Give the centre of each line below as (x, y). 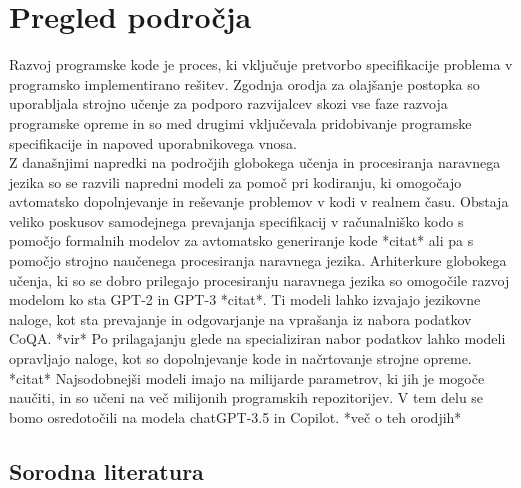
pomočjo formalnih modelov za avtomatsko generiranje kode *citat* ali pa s (241, 240)
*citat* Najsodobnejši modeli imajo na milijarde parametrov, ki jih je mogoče (247, 377)
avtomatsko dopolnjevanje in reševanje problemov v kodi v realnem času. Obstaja (259, 201)
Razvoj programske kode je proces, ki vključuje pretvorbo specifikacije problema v (261, 64)
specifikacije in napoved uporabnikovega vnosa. (153, 142)
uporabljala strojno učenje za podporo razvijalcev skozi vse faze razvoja (228, 103)
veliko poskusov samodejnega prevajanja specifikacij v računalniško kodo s (236, 220)
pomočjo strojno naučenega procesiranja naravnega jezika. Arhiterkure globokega (258, 260)
